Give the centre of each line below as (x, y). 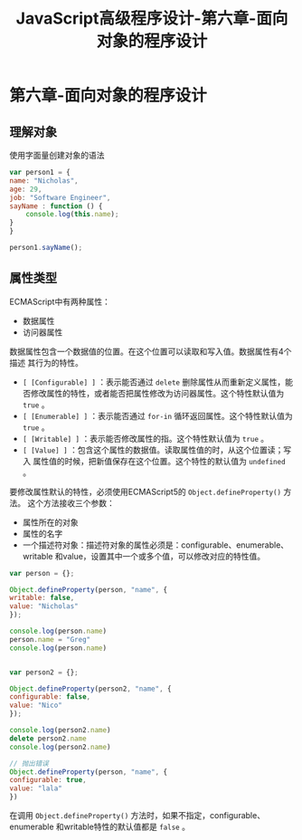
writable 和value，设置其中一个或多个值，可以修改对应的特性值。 (144, 556)
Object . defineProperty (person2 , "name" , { (90, 689)
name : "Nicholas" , (44, 181)
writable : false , (42, 598)
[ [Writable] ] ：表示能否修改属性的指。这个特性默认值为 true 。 (146, 438)
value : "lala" (36, 788)
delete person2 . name (48, 739)
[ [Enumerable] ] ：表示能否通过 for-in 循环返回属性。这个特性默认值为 (158, 415)
